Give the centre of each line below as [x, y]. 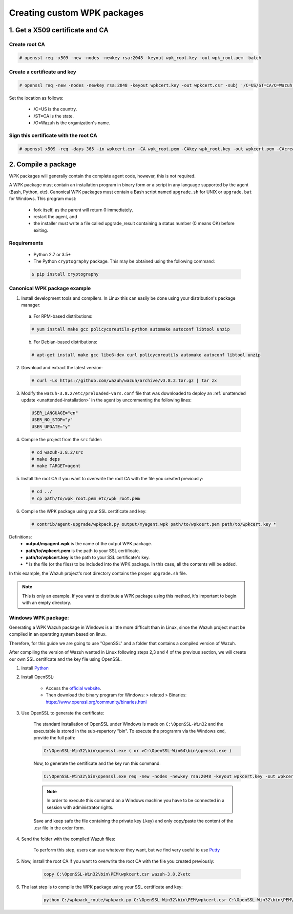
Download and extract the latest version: [62, 367]
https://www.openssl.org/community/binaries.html [96, 702]
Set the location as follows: [36, 98]
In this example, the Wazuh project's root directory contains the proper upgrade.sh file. [98, 573]
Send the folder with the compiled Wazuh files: [68, 839]
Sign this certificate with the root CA [53, 135]
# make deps [46, 459]
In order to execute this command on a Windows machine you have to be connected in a [136, 801]
